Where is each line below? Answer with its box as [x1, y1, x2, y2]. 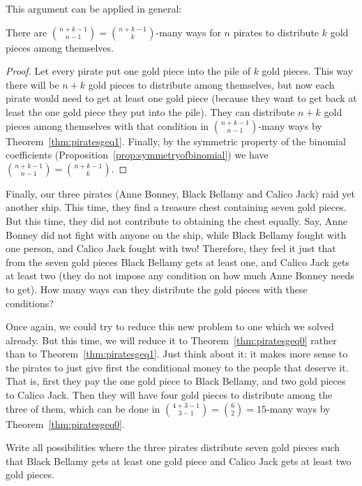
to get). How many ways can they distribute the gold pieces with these [6, 281, 308, 296]
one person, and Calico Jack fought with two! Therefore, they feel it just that [6, 241, 336, 256]
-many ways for [156, 24, 221, 39]
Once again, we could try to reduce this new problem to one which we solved [6, 319, 334, 334]
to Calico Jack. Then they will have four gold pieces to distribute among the [6, 388, 333, 402]
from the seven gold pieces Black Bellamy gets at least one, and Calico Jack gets [6, 254, 349, 269]
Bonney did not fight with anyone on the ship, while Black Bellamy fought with [6, 227, 347, 242]
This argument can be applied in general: [6, 1, 182, 15]
